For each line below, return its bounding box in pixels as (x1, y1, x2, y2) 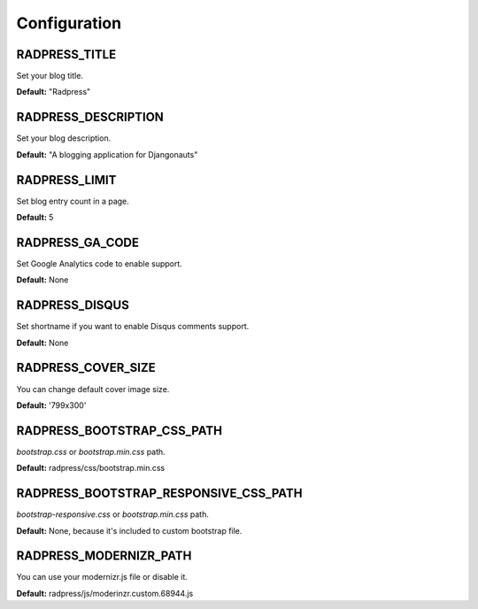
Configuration (16, 13, 122, 33)
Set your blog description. (16, 133, 112, 143)
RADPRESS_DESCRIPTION (16, 110, 164, 125)
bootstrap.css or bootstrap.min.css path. (16, 446, 166, 457)
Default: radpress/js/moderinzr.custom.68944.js (16, 588, 194, 598)
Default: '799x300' (16, 399, 87, 411)
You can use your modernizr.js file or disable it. (16, 572, 188, 582)
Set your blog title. (16, 71, 84, 81)
